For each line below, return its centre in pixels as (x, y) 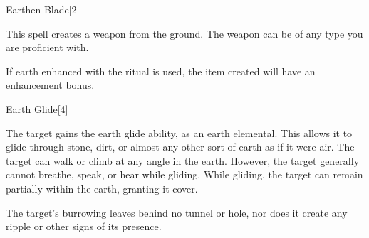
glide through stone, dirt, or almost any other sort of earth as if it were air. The (180, 147)
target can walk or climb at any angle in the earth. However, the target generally (183, 160)
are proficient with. (47, 47)
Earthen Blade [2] (43, 9)
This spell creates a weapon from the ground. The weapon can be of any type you (184, 33)
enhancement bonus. (50, 85)
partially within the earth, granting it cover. (102, 188)
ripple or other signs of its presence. (84, 226)
